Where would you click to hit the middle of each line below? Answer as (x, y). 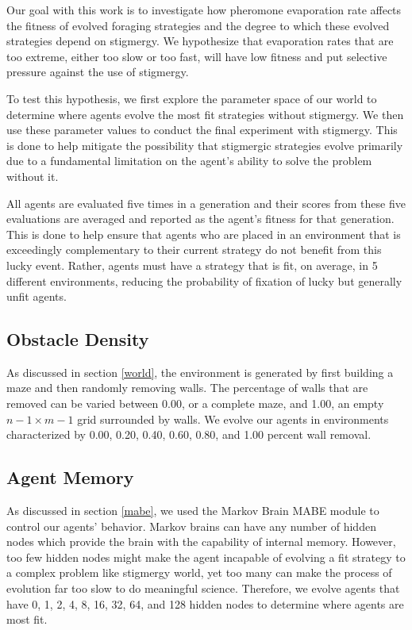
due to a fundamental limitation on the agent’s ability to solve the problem (189, 161)
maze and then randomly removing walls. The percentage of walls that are (187, 388)
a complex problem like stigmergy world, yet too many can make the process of (199, 572)
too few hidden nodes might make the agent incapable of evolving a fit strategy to (206, 557)
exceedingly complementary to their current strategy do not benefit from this (194, 250)
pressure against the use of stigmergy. (98, 72)
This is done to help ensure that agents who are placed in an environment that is (204, 234)
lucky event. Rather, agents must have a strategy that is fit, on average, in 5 (192, 265)
